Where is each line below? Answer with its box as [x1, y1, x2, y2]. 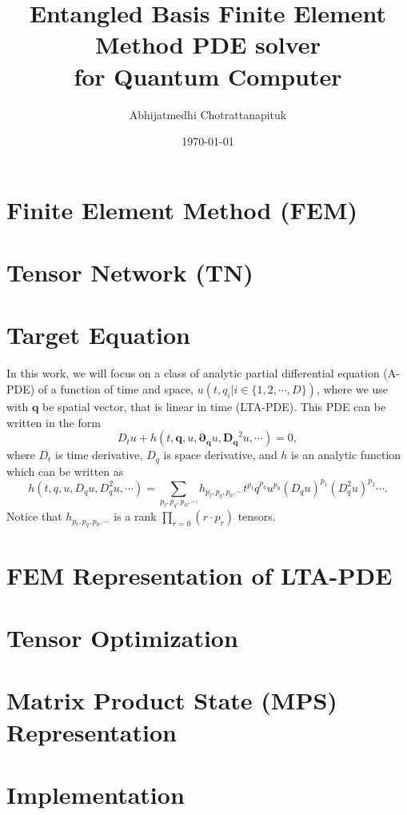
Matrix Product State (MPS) [6, 684, 337, 717]
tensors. [237, 508, 276, 525]
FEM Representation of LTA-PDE [6, 558, 393, 591]
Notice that [6, 508, 62, 525]
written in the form [6, 413, 101, 430]
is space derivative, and [163, 446, 277, 463]
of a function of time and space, [38, 380, 194, 397]
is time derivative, [55, 446, 143, 463]
